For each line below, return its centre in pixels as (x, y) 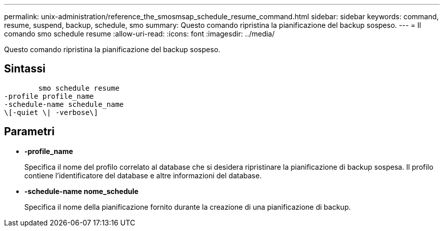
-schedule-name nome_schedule (82, 191)
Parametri (29, 132)
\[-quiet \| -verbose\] (51, 112)
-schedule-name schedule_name (64, 104)
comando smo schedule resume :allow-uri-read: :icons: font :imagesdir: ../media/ (139, 34)
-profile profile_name (49, 96)
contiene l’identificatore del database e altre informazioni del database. (143, 175)
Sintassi (25, 69)
